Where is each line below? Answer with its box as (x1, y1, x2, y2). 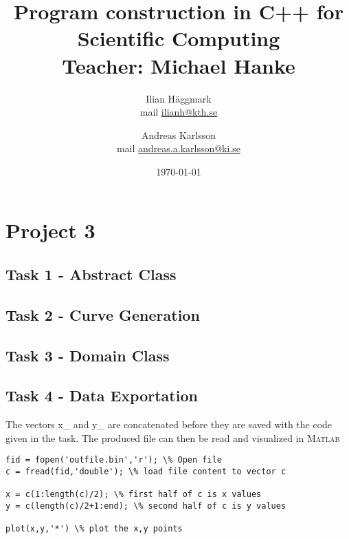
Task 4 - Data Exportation (5, 385, 198, 406)
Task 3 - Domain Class (5, 344, 170, 366)
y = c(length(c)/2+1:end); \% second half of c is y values (5, 501, 286, 511)
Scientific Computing (77, 24, 280, 52)
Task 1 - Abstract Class (5, 264, 177, 285)
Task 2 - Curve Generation (5, 304, 200, 325)
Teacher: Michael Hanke (62, 51, 295, 79)
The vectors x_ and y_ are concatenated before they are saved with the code (5, 417, 333, 432)
